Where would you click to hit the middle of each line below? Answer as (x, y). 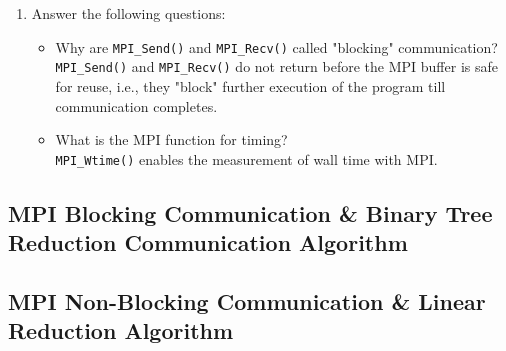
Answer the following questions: (128, 13)
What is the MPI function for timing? (171, 139)
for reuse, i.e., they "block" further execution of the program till (250, 85)
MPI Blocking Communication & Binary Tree (250, 212)
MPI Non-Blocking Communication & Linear (247, 300)
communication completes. (136, 105)
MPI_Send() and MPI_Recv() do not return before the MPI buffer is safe (276, 66)
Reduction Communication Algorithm (208, 242)
